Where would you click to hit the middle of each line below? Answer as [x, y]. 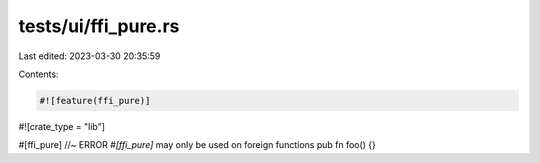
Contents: [38, 74]
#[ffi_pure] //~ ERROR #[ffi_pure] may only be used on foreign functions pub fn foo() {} [197, 145]
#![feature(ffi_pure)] [95, 100]
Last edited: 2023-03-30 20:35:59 [89, 56]
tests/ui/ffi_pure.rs [99, 26]
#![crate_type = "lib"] [61, 126]
